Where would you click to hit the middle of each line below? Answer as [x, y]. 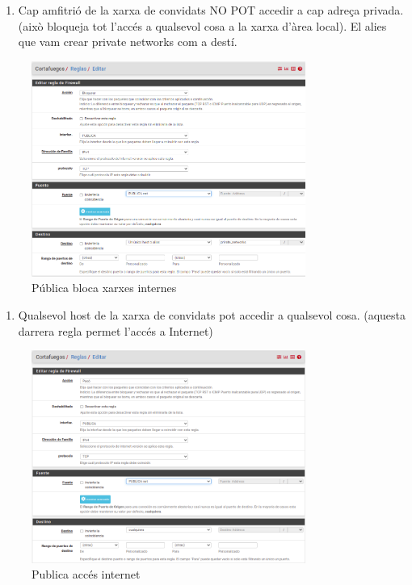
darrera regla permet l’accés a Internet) [116, 330]
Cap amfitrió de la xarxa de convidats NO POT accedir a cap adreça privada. [211, 10]
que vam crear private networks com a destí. [128, 42]
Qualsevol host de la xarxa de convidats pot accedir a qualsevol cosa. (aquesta [212, 314]
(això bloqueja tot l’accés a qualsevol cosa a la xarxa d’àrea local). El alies [202, 25]
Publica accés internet [86, 574]
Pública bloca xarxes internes [104, 288]
